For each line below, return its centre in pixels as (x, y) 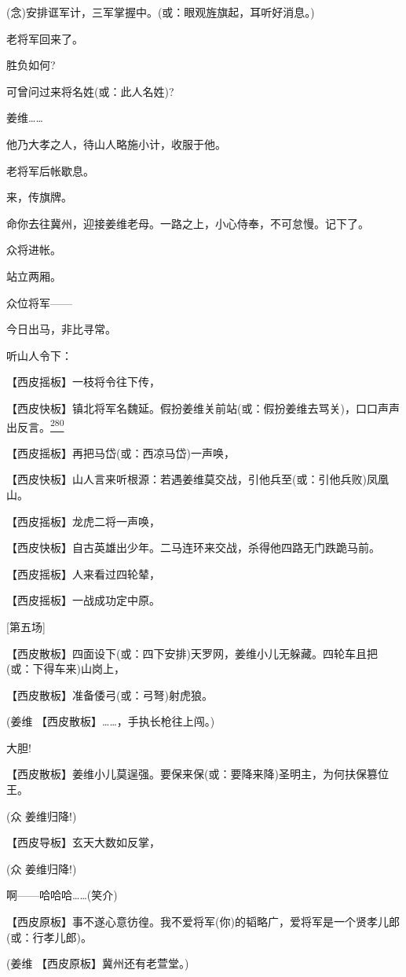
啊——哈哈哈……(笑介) (62, 895)
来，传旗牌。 (39, 197)
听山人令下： (39, 355)
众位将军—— (39, 302)
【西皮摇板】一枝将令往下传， (83, 382)
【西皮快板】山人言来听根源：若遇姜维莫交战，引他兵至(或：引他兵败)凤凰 (198, 479)
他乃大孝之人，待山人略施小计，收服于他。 (116, 143)
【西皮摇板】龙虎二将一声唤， (83, 521)
